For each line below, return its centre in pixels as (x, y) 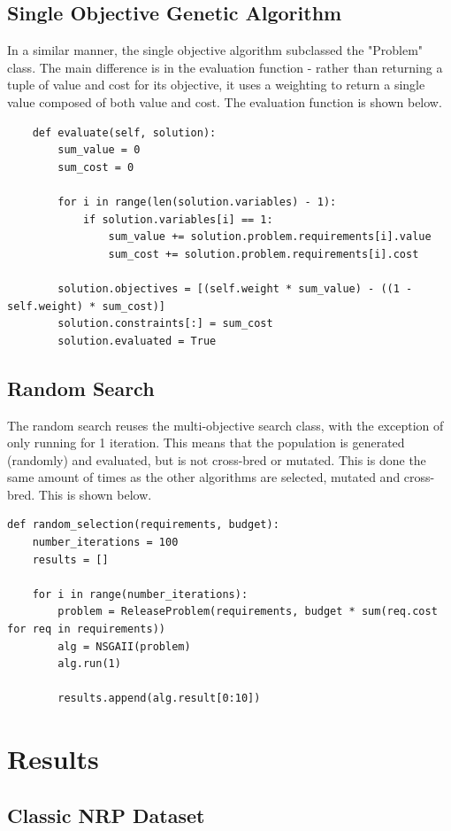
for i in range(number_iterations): (140, 594)
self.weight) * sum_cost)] (86, 306)
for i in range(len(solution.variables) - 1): (197, 202)
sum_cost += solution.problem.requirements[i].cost (264, 254)
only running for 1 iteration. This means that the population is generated (206, 443)
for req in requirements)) (86, 629)
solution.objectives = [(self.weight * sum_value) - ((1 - (235, 288)
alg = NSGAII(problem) (124, 646)
